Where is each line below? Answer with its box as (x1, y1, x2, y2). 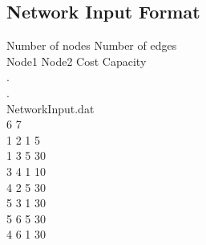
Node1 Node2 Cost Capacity (6, 52, 147, 69)
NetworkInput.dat (6, 100, 95, 116)
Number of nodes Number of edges (6, 37, 177, 54)
